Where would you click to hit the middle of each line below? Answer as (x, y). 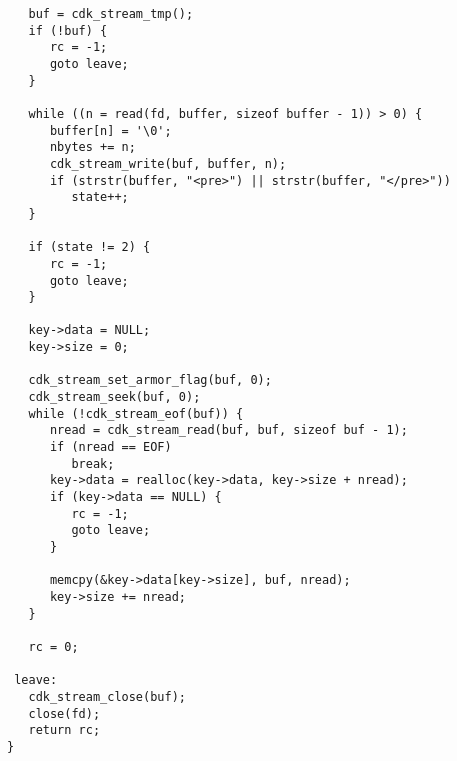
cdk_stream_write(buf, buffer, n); (168, 163)
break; (93, 463)
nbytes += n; (92, 147)
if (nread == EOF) (110, 447)
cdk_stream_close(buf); (107, 696)
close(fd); (64, 713)
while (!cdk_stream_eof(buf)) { (136, 413)
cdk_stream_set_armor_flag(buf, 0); (150, 380)
